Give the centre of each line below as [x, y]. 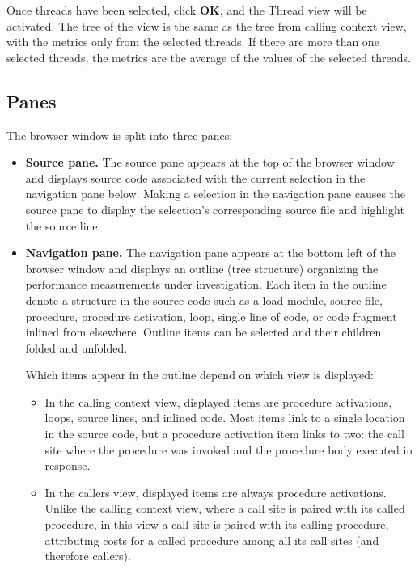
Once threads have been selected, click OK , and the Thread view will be [187, 10]
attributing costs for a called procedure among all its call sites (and [212, 540]
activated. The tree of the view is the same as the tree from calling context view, [207, 25]
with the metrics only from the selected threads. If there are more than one [193, 42]
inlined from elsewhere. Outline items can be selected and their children [203, 332]
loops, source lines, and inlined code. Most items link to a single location [225, 418]
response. [68, 465]
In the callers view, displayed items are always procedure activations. [216, 492]
